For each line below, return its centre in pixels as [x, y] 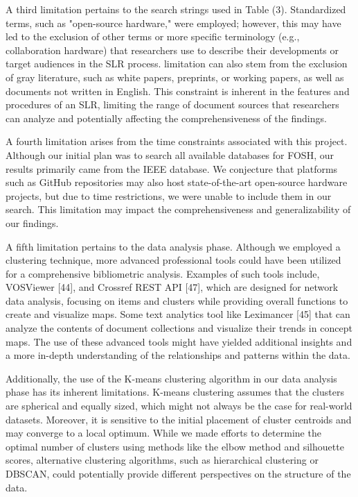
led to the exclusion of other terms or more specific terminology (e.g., [153, 36]
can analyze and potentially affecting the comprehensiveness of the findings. [166, 118]
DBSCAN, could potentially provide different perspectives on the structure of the [178, 473]
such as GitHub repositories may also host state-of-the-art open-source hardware [177, 182]
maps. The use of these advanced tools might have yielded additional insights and [179, 341]
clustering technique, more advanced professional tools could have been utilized [173, 260]
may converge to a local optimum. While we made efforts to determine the [163, 433]
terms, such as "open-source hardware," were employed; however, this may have [173, 23]
